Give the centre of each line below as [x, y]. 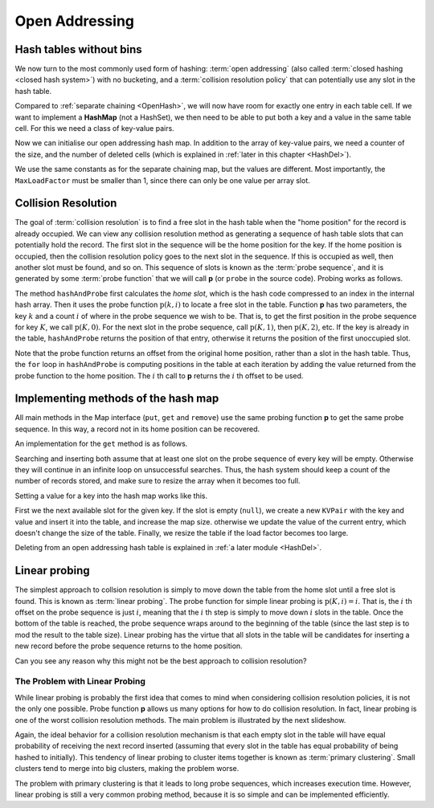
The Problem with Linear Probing [80, 681]
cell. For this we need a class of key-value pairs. [94, 129]
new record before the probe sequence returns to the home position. [129, 646]
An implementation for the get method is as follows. [101, 444]
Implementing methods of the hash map [117, 399]
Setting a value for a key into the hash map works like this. [111, 496]
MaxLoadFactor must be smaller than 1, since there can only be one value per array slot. [163, 180]
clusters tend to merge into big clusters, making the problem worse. [127, 769]
